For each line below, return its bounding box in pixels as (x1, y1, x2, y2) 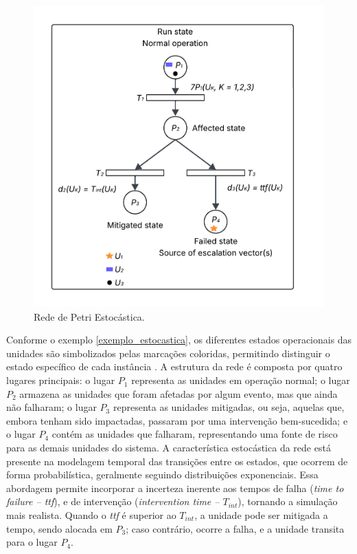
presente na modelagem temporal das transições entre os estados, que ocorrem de (6, 454, 348, 468)
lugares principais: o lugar (6, 373, 115, 387)
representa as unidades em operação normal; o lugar (131, 373, 350, 387)
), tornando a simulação (238, 494, 338, 509)
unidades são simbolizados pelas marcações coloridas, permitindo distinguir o (6, 345, 330, 360)
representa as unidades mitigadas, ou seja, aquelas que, (113, 400, 345, 414)
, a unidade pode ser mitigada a (194, 508, 328, 522)
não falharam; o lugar (6, 400, 97, 414)
